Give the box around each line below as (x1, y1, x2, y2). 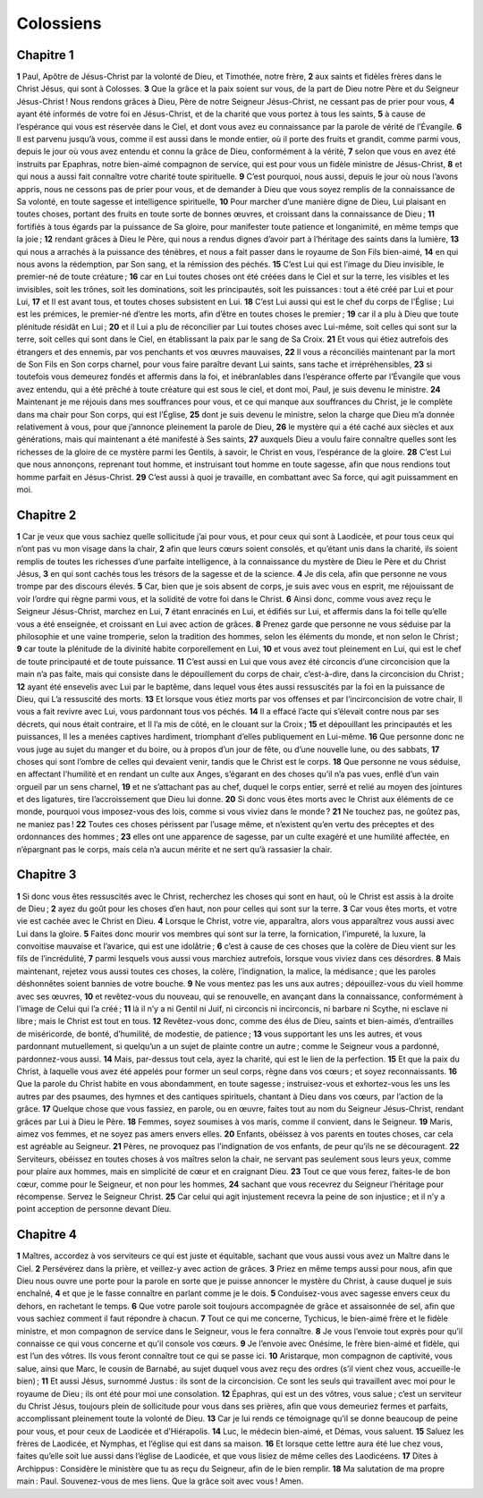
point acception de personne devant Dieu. (16, 1204, 172, 1214)
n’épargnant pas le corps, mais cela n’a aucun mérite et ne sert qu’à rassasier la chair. (16, 843, 333, 854)
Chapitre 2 (16, 507, 77, 522)
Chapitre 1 (16, 47, 74, 63)
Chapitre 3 (16, 867, 77, 883)
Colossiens (16, 13, 102, 33)
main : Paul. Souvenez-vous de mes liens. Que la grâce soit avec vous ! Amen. (16, 1476, 304, 1486)
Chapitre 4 (16, 1227, 78, 1242)
